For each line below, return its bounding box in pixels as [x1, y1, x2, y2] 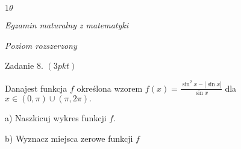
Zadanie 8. [5, 59, 43, 72]
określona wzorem [77, 81, 143, 94]
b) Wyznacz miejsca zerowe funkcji [5, 132, 133, 144]
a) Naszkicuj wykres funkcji [5, 112, 107, 124]
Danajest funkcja [5, 81, 67, 94]
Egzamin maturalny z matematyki [5, 19, 129, 31]
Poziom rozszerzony [5, 39, 77, 51]
